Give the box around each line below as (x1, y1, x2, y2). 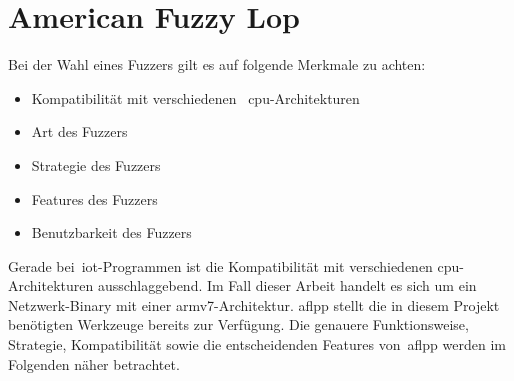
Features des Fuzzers (31, 188, 158, 209)
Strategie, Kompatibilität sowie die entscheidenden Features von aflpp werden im (8, 334, 506, 355)
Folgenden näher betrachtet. (8, 353, 180, 374)
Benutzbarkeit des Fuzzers (31, 222, 192, 243)
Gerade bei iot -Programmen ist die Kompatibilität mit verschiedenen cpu (8, 255, 460, 276)
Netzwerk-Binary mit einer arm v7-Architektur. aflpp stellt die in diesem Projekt (8, 294, 500, 315)
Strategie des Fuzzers (31, 154, 161, 175)
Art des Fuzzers (31, 121, 128, 142)
